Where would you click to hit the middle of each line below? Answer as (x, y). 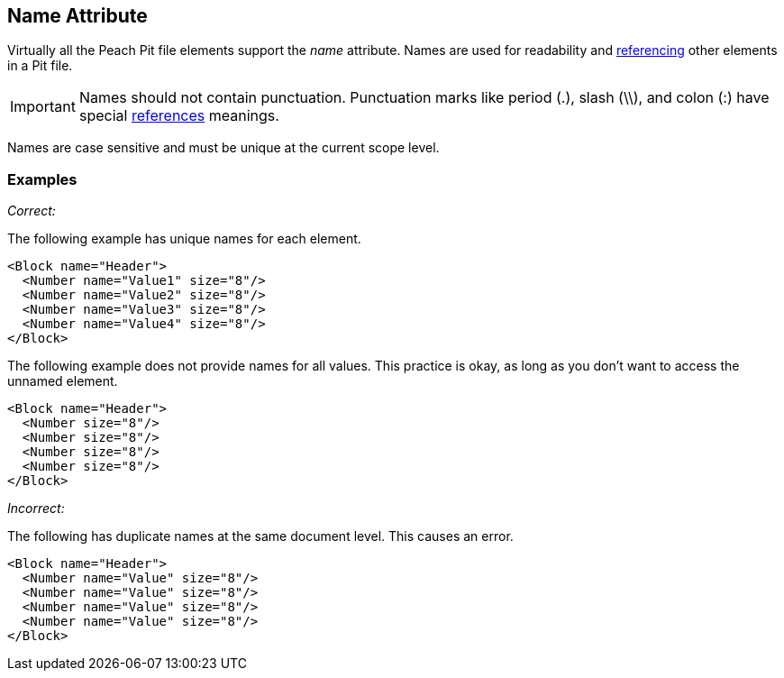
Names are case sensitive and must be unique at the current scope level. (223, 148)
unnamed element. (63, 381)
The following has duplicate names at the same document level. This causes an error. (260, 536)
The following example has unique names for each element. (184, 239)
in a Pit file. (40, 66)
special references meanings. (179, 116)
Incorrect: (36, 508)
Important (43, 107)
